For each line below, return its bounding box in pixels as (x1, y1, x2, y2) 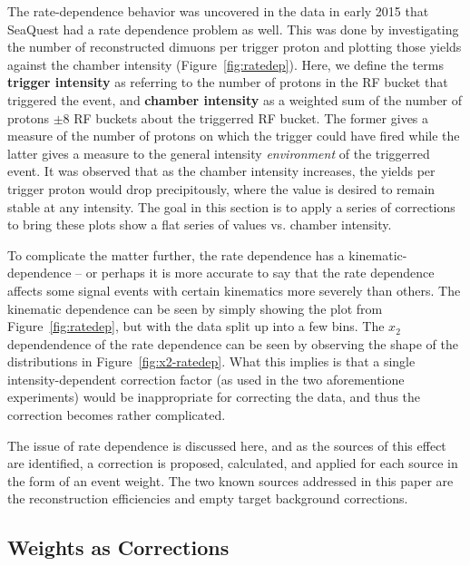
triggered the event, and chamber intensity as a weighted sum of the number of (7, 90, 463, 109)
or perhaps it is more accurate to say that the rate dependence (85, 263, 435, 282)
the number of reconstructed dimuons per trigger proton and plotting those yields (7, 37, 462, 56)
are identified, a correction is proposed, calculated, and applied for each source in (7, 454, 458, 473)
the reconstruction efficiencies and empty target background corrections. (7, 489, 408, 508)
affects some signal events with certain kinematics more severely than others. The (7, 280, 461, 299)
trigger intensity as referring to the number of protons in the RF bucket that (7, 73, 448, 92)
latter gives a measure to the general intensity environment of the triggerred (7, 143, 430, 162)
